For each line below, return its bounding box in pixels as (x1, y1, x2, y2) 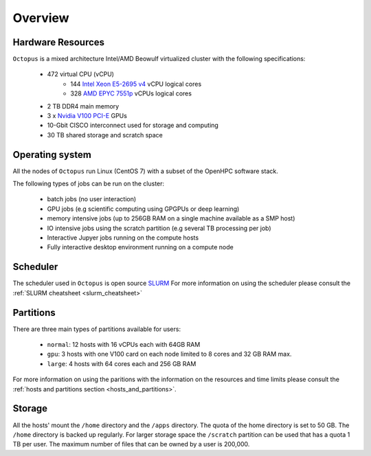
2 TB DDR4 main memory (47, 102, 120, 110)
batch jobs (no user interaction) (47, 195, 137, 203)
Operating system (12, 148, 92, 161)
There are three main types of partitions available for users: (12, 325, 181, 333)
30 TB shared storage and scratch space (47, 130, 163, 139)
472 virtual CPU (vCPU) (47, 70, 115, 78)
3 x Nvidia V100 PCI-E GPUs (47, 112, 127, 120)
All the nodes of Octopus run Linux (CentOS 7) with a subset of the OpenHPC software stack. (12, 167, 278, 175)
